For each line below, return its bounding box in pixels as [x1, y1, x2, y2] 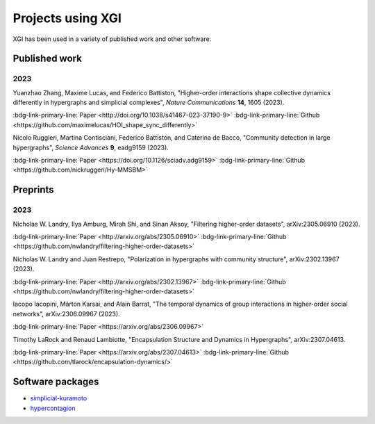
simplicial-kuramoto [30, 394, 87, 402]
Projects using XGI [12, 10, 122, 26]
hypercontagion [30, 404, 76, 412]
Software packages [12, 376, 99, 388]
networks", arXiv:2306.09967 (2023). [12, 309, 121, 318]
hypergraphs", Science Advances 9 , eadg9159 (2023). [12, 143, 169, 152]
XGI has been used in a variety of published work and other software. [12, 35, 212, 43]
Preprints [12, 184, 55, 196]
